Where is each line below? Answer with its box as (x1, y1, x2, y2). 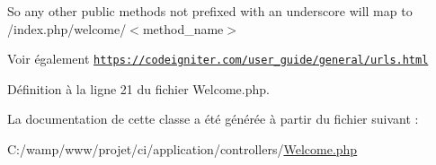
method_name (142, 19, 224, 38)
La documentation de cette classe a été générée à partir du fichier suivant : (7, 109, 419, 128)
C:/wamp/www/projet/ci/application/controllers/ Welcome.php (7, 140, 358, 159)
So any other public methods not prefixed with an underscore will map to (7, 2, 413, 20)
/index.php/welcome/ (7, 19, 127, 38)
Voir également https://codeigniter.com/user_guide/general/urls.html (7, 49, 429, 68)
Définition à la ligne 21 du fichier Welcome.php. (7, 79, 270, 98)
